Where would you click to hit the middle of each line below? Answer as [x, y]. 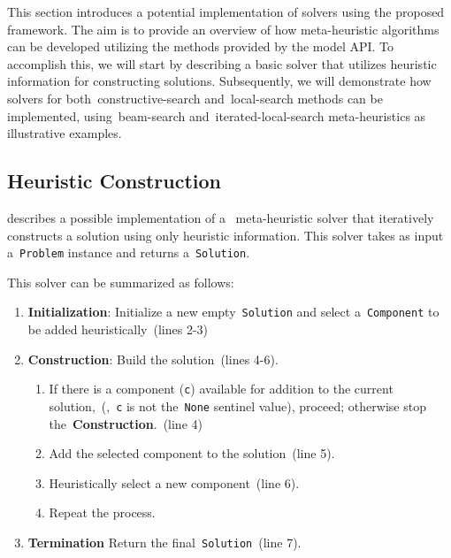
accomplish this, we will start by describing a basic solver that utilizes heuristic [222, 63]
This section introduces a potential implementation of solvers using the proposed [226, 11]
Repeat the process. [102, 512]
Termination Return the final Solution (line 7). [164, 542]
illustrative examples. [65, 133]
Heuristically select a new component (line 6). [174, 482]
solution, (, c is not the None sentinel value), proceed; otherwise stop [237, 405]
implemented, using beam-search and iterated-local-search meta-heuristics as [217, 115]
